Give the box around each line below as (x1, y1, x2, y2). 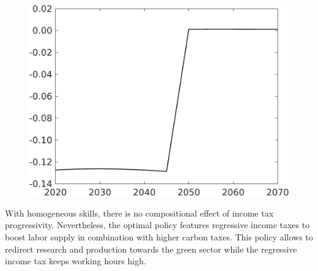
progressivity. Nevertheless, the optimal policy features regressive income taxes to (5, 218, 310, 231)
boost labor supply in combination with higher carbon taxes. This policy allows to (5, 230, 313, 243)
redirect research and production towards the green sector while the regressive (5, 242, 297, 255)
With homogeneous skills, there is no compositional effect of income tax (5, 206, 274, 219)
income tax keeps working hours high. (5, 254, 146, 267)
